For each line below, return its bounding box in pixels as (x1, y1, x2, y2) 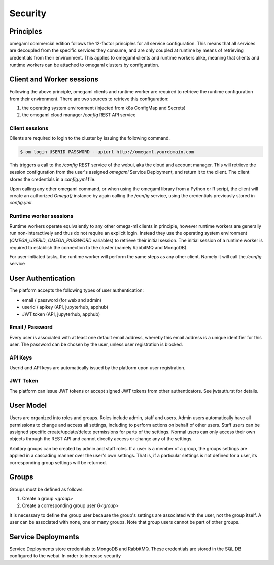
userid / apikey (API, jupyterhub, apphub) (22, 304, 109, 310)
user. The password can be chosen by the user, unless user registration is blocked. (9, 341, 183, 348)
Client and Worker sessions (9, 75, 99, 84)
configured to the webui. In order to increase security (9, 553, 121, 559)
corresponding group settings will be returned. (9, 459, 107, 465)
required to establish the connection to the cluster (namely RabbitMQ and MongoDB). (9, 244, 188, 250)
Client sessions (9, 125, 48, 132)
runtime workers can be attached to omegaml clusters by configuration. (9, 62, 160, 68)
